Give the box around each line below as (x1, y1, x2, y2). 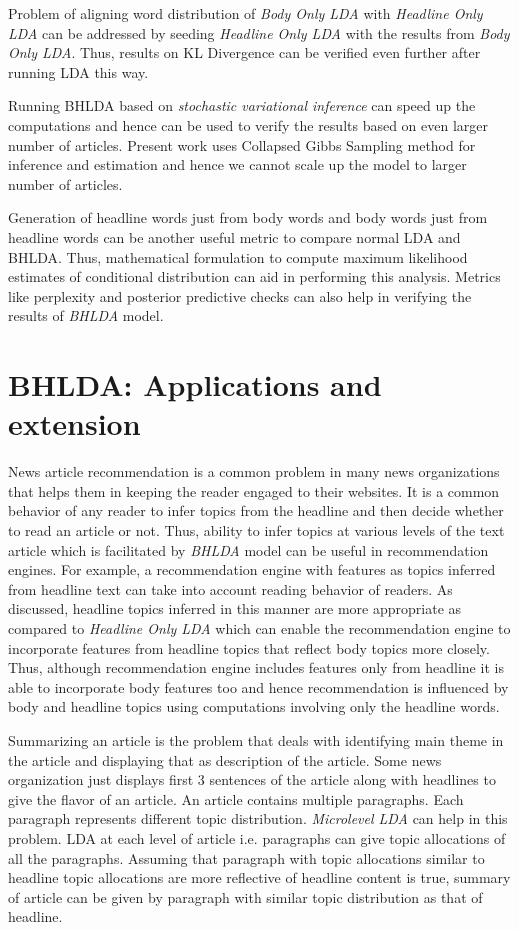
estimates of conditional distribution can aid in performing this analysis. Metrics (8, 266, 501, 287)
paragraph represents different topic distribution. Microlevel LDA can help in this (8, 808, 508, 829)
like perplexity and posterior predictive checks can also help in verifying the (8, 285, 472, 306)
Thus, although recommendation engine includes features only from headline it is (8, 657, 504, 678)
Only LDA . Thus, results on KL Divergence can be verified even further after (8, 42, 481, 63)
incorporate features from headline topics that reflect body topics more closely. (8, 637, 490, 658)
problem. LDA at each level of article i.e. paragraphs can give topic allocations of (8, 827, 506, 848)
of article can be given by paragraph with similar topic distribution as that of (8, 886, 483, 907)
